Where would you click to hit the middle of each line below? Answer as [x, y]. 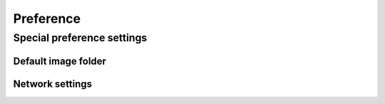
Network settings [53, 84]
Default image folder [60, 61]
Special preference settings [80, 38]
